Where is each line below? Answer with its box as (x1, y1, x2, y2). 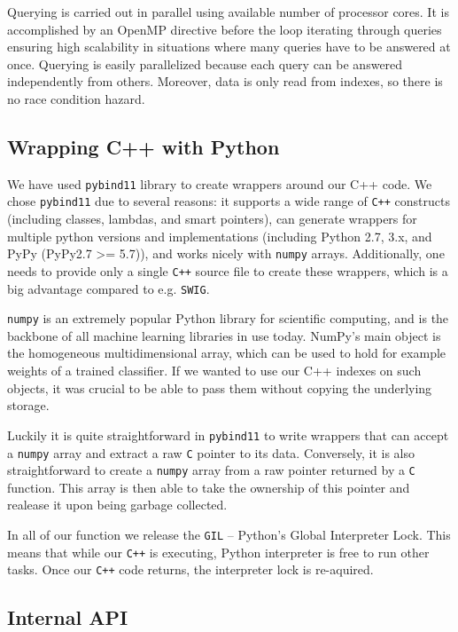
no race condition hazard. (7, 89, 145, 107)
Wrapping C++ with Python (7, 132, 280, 160)
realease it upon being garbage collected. (7, 495, 228, 514)
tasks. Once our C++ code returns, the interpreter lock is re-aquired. (7, 560, 374, 579)
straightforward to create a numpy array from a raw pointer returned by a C (7, 461, 415, 479)
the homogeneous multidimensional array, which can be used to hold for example (7, 344, 446, 362)
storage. (7, 396, 50, 415)
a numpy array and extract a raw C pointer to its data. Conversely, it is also (7, 443, 415, 462)
